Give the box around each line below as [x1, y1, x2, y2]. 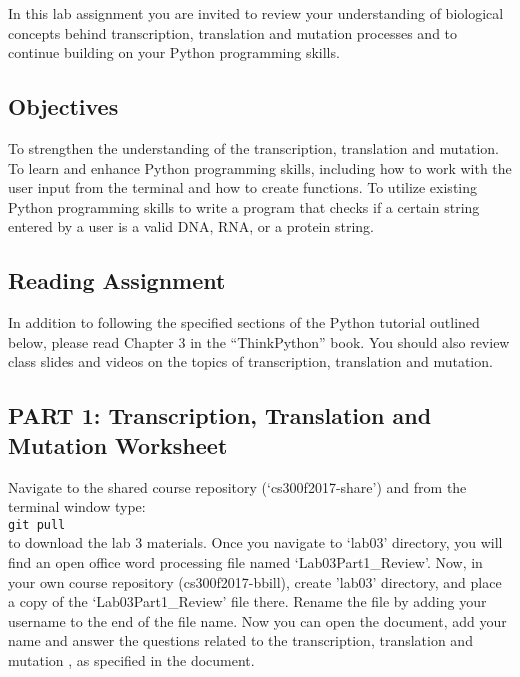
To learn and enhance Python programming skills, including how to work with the [8, 157, 512, 178]
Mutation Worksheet [8, 429, 228, 460]
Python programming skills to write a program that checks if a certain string [8, 196, 480, 217]
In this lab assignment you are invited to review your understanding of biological [8, 3, 504, 23]
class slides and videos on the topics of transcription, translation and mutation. [8, 351, 493, 372]
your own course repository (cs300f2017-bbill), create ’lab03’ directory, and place [8, 571, 502, 592]
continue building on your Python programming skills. [8, 42, 340, 63]
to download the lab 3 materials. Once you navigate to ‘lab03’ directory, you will [8, 532, 503, 553]
